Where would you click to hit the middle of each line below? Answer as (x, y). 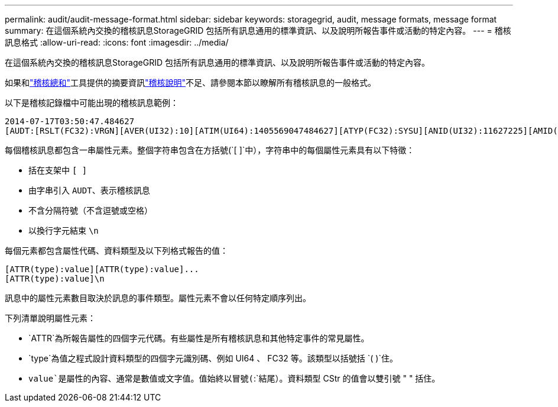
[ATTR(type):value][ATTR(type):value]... (102, 269)
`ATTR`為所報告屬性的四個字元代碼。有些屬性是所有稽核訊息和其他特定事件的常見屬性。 (199, 338)
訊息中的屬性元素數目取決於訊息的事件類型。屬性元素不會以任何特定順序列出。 (158, 298)
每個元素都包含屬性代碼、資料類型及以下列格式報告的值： (116, 251)
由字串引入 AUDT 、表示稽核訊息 (89, 190)
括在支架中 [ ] (58, 170)
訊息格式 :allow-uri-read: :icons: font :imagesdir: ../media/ (117, 42)
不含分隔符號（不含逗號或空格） (90, 210)
